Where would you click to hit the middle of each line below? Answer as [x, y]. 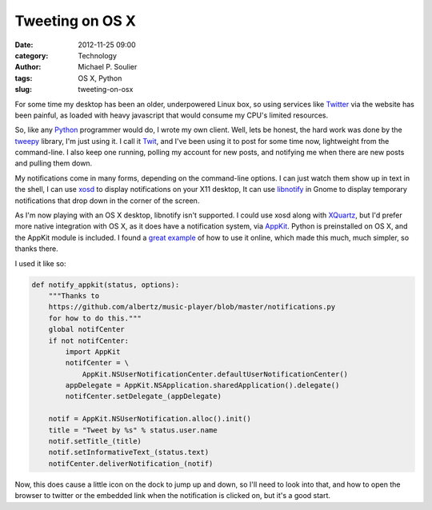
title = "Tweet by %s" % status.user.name [133, 430]
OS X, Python [100, 78]
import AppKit [93, 351]
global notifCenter [87, 329]
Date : [24, 45]
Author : [28, 67]
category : [32, 55]
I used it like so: [41, 263]
